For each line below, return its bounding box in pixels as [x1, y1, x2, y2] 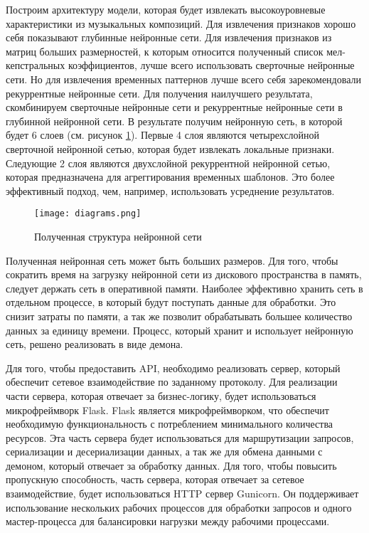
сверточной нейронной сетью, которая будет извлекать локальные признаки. [6, 141, 335, 156]
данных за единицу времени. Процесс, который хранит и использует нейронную [6, 322, 353, 337]
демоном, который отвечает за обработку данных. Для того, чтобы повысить [6, 458, 337, 473]
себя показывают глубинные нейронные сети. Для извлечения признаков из [6, 30, 332, 45]
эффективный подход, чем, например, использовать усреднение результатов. [6, 183, 335, 198]
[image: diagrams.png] [34, 209, 141, 219]
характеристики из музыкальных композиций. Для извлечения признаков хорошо [6, 16, 356, 31]
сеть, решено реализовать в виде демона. [6, 337, 183, 352]
